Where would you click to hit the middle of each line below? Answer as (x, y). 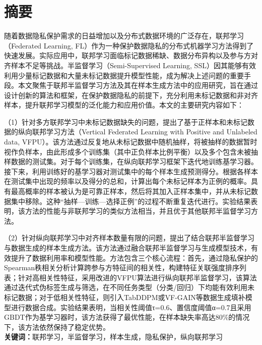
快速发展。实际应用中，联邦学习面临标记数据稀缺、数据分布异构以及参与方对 (131, 55)
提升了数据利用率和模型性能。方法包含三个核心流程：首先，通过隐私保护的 (134, 257)
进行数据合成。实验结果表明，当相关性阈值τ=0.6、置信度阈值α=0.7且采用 (131, 307)
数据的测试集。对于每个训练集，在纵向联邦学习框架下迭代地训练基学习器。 (134, 161)
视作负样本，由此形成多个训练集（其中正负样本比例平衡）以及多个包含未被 (127, 151)
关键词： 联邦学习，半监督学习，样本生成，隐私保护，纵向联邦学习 (113, 337)
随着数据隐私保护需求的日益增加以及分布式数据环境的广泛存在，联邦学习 (124, 36)
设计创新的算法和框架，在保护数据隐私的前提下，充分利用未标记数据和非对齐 (131, 95)
